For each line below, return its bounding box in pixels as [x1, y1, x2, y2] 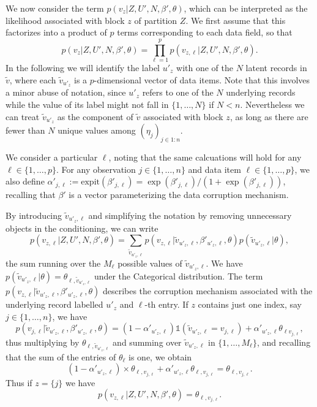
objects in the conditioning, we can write [6, 221, 158, 234]
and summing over [113, 335, 182, 348]
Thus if [6, 376, 32, 389]
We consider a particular [6, 151, 98, 164]
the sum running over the [6, 256, 101, 269]
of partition [134, 13, 177, 26]
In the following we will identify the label [6, 61, 160, 74]
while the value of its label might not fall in [6, 97, 169, 110]
